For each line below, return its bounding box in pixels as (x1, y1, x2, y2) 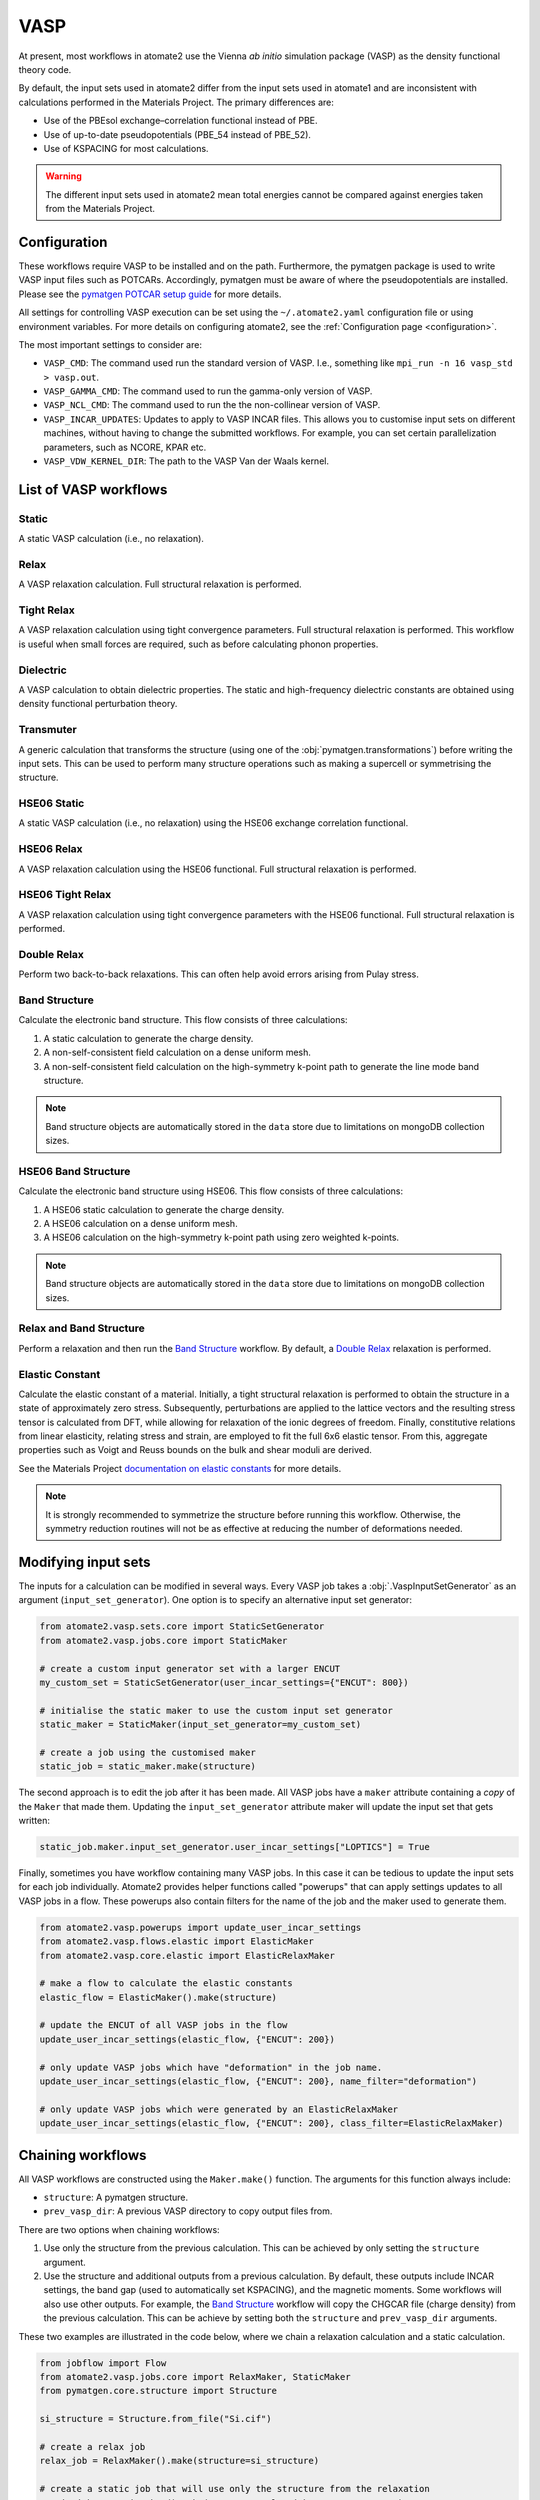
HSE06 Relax (18, 842, 84, 856)
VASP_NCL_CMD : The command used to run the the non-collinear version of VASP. (43, 399, 381, 411)
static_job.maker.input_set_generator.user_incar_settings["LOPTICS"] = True (39, 1841, 430, 1852)
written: (18, 1815, 50, 1826)
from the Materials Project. (45, 203, 155, 215)
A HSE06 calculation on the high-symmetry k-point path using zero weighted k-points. (43, 1231, 400, 1244)
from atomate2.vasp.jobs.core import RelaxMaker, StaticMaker (39, 2371, 351, 2382)
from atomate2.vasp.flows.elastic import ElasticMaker (39, 1936, 314, 1947)
